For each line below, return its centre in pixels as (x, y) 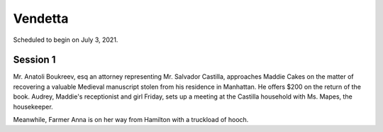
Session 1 (34, 60)
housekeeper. (33, 106)
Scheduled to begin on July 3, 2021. (66, 40)
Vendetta (41, 18)
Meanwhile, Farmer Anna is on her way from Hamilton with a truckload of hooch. (131, 120)
